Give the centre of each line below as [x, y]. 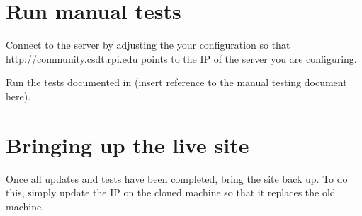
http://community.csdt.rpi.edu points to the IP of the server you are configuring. [181, 58]
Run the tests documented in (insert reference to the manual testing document [176, 82]
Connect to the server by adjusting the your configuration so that [148, 45]
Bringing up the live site [128, 144]
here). [18, 96]
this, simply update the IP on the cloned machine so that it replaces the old [171, 192]
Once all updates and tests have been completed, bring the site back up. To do [177, 178]
